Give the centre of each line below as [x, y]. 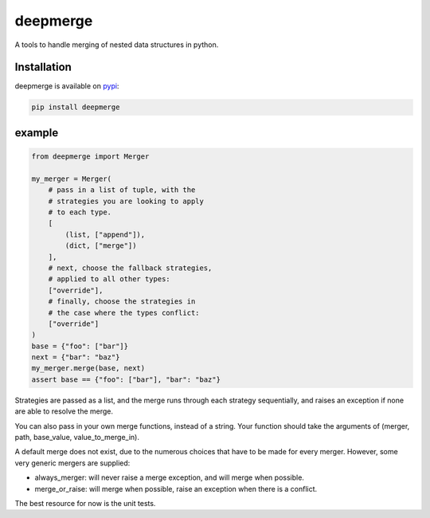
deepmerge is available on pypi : [67, 86]
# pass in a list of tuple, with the [122, 190]
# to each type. [80, 212]
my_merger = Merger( [71, 179]
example [37, 133]
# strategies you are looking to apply [126, 201]
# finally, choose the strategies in [122, 302]
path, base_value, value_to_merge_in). [77, 437]
